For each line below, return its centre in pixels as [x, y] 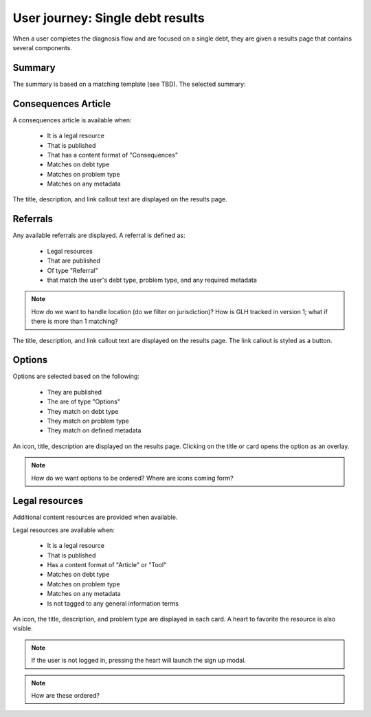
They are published [75, 392]
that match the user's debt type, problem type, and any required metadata [152, 280]
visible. [23, 628]
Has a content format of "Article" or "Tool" [107, 565]
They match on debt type [83, 411]
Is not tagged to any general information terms [113, 603]
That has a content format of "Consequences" [113, 155]
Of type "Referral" [73, 270]
